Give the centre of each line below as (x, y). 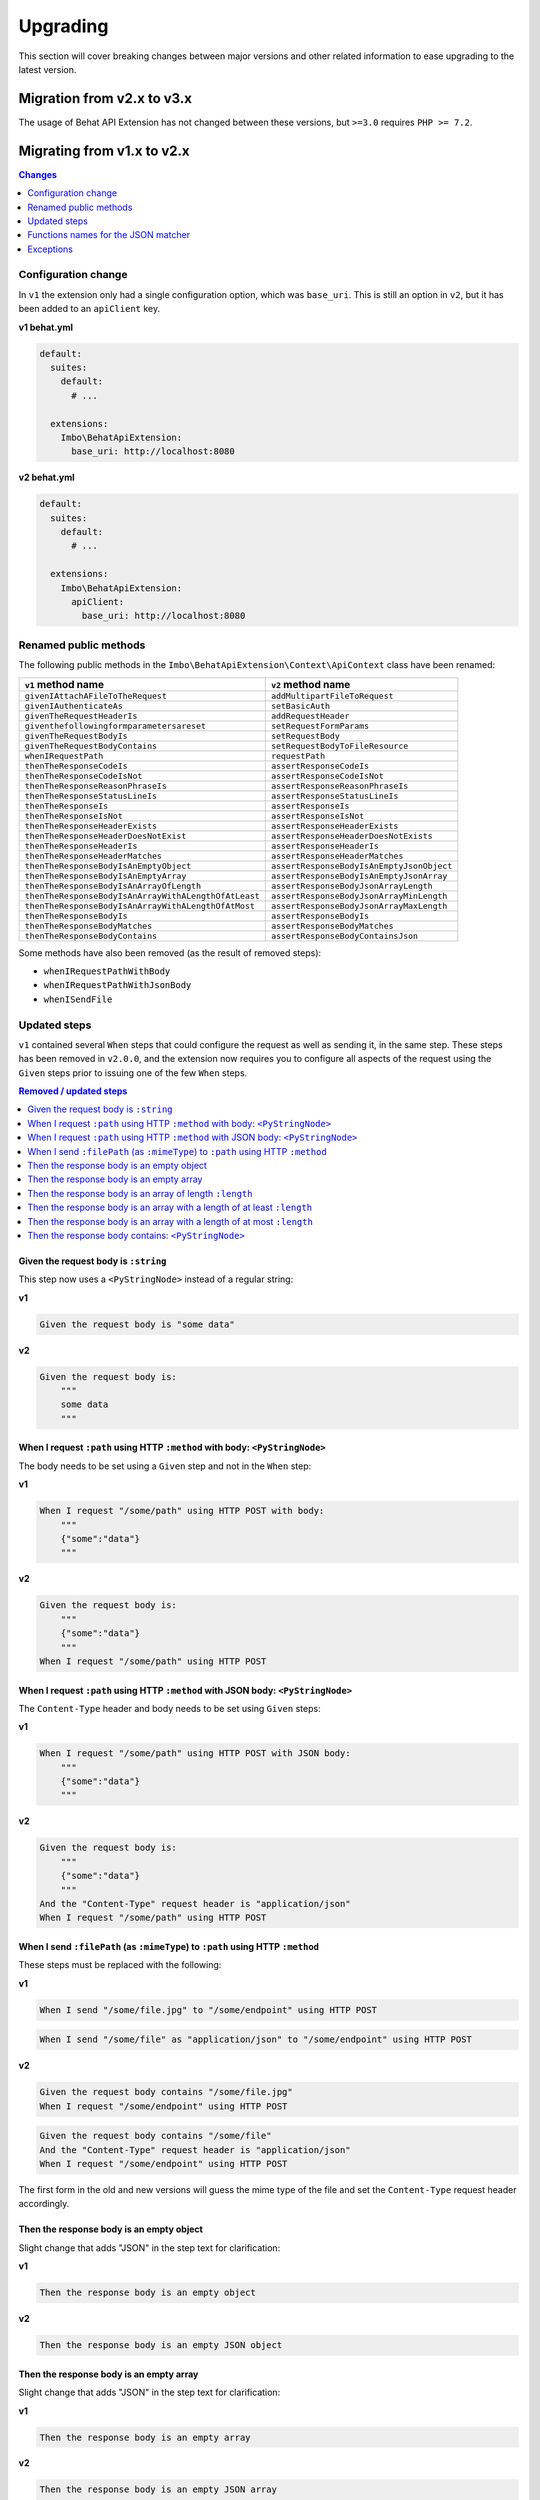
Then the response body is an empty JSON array (158, 2489)
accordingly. (44, 2204)
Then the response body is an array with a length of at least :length (170, 1207)
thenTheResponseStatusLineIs (91, 795)
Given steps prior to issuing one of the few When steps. (133, 1072)
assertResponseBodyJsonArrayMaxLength (359, 905)
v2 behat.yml (46, 477)
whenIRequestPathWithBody (107, 971)
